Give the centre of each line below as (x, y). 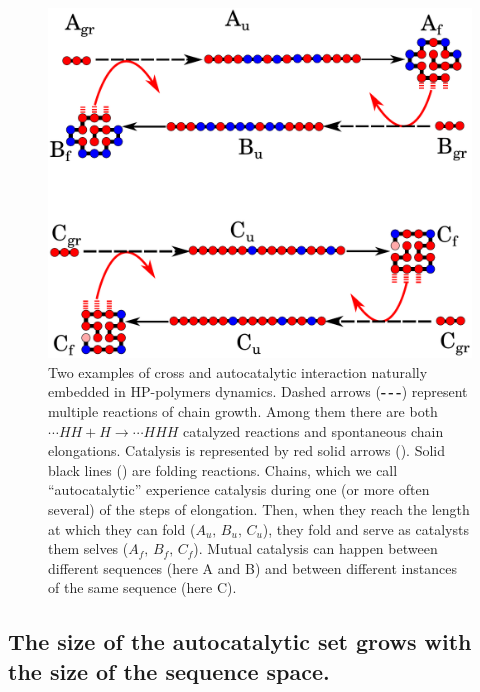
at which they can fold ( (122, 528)
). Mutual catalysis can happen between (315, 548)
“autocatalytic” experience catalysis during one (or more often (239, 489)
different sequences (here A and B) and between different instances (252, 567)
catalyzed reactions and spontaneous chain (313, 430)
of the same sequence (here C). (142, 587)
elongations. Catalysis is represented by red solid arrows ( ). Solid (247, 450)
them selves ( (88, 548)
